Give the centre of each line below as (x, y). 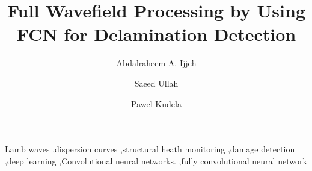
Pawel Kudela (156, 103)
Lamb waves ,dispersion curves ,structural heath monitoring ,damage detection (150, 149)
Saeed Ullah (156, 83)
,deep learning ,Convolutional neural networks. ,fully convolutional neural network (156, 160)
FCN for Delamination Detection (156, 34)
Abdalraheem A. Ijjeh (156, 63)
